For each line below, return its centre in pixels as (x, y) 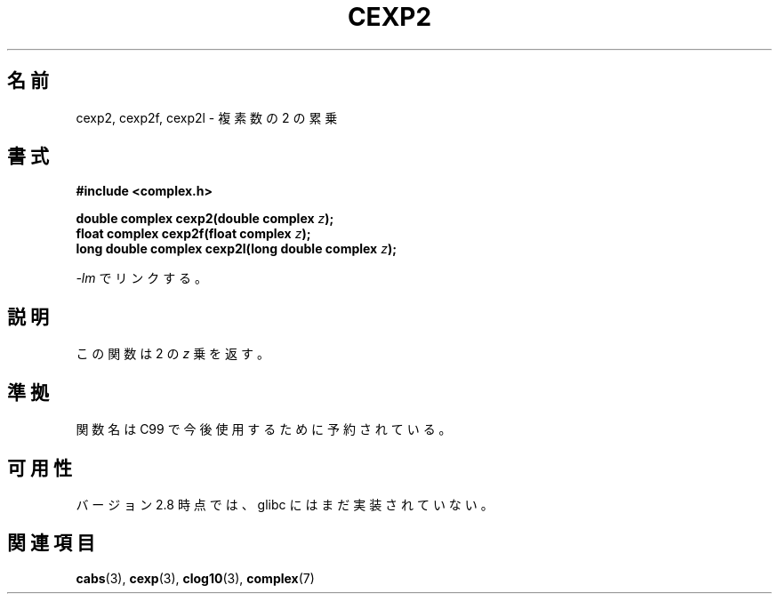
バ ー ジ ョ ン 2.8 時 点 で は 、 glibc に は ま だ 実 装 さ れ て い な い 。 (285, 504)
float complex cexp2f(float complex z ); (193, 234)
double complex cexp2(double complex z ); (205, 219)
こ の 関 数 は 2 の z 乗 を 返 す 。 (173, 354)
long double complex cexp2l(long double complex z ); (236, 249)
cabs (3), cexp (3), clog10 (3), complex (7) (195, 578)
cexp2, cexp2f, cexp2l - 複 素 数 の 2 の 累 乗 (207, 117)
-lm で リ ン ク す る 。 (142, 278)
